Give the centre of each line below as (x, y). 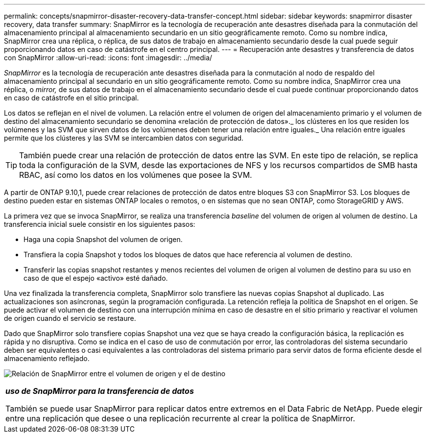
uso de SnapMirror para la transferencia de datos (100, 391)
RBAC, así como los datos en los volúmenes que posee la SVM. (136, 175)
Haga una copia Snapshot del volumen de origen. (103, 239)
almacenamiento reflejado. (47, 358)
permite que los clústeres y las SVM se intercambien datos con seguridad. (124, 138)
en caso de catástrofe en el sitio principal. (71, 98)
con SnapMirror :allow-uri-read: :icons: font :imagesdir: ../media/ (108, 58)
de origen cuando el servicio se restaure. (70, 318)
